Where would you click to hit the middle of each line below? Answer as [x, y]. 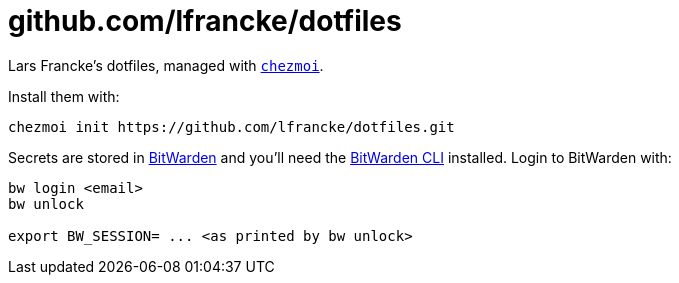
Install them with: [64, 96]
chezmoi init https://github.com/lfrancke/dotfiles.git [231, 126]
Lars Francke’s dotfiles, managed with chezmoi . [166, 65]
